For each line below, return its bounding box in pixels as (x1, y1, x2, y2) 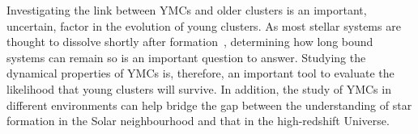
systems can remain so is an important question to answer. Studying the (6, 48, 366, 65)
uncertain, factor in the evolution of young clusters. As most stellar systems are (6, 17, 401, 34)
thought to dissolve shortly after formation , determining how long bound (6, 33, 373, 50)
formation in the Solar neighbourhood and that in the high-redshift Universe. (6, 112, 390, 129)
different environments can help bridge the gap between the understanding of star (6, 96, 412, 113)
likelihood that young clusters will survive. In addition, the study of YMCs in (6, 80, 391, 97)
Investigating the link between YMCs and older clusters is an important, (6, 2, 367, 18)
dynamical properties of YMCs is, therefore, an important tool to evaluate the (6, 65, 395, 82)
